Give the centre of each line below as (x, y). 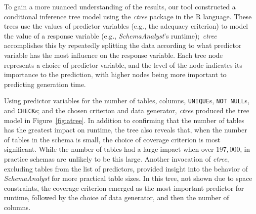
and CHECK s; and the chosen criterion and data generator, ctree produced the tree (127, 110)
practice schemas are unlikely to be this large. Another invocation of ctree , (117, 159)
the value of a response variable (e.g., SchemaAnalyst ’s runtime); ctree (110, 35)
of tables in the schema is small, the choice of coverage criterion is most (112, 139)
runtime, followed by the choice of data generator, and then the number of (117, 197)
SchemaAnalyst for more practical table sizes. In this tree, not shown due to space (128, 178)
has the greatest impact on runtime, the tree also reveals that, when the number (126, 130)
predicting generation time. (45, 84)
